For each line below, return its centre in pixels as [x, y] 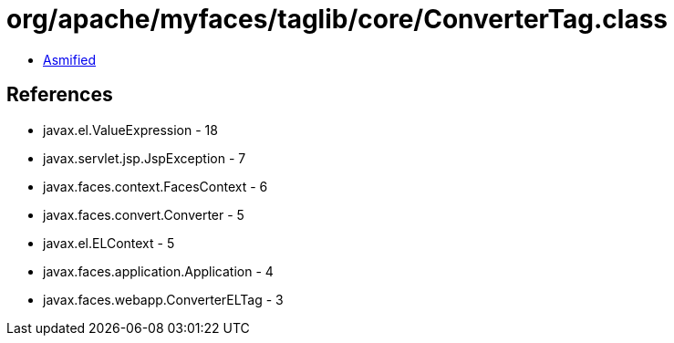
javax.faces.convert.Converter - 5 [144, 214]
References [60, 95]
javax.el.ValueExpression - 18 [130, 130]
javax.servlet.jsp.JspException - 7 [145, 158]
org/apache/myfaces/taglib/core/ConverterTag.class [337, 19]
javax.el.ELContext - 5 [109, 243]
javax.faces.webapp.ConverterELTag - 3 [163, 299]
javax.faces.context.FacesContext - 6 [156, 186]
